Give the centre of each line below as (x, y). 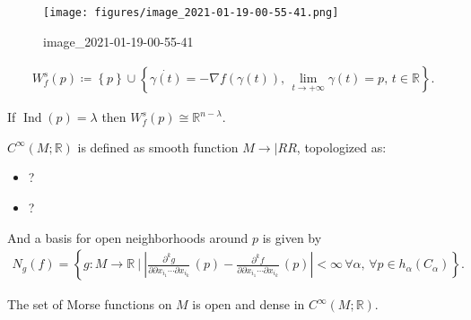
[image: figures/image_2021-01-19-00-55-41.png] (191, 13)
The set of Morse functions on (90, 304)
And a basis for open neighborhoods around (128, 237)
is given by (292, 237)
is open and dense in (249, 304)
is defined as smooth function (158, 147)
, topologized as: (341, 147)
